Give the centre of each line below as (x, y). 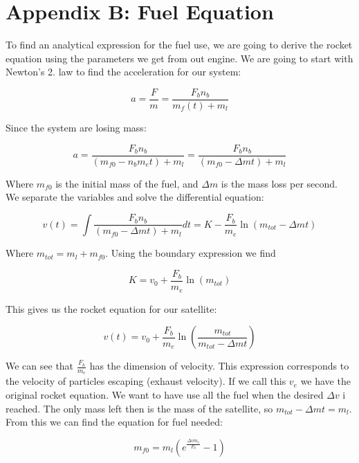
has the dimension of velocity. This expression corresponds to (219, 366)
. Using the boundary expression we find (191, 253)
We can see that (40, 366)
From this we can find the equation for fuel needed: (114, 422)
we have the (325, 381)
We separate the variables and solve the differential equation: (135, 197)
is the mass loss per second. (279, 183)
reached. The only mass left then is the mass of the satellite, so (139, 408)
